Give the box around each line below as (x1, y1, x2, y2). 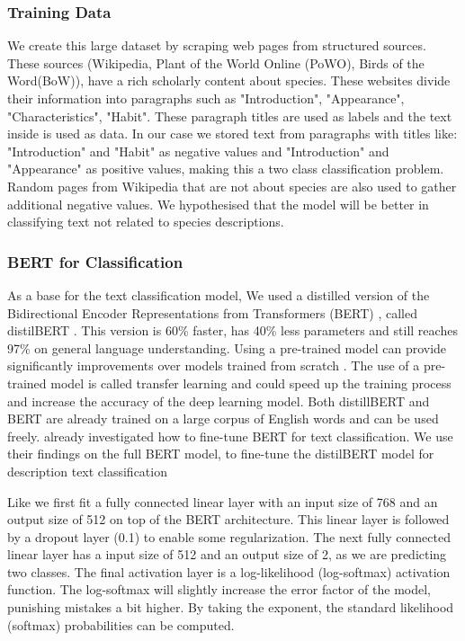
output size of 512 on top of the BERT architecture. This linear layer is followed (7, 510, 450, 529)
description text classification (7, 461, 167, 480)
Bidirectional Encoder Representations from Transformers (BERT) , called (7, 303, 417, 322)
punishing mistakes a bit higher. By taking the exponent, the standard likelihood (7, 598, 454, 617)
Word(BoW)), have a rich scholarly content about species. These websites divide (7, 71, 451, 90)
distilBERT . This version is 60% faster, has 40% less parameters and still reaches (7, 321, 458, 340)
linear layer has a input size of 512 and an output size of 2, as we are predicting (7, 545, 447, 564)
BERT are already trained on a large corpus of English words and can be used (7, 409, 439, 428)
